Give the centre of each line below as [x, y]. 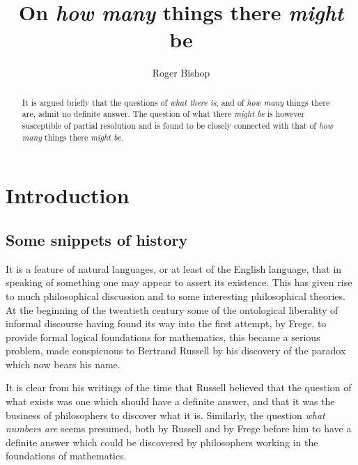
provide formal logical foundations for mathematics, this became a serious [163, 337]
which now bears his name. [63, 364]
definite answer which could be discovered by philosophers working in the [162, 442]
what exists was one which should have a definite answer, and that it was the [170, 401]
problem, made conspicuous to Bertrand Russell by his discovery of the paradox [176, 350]
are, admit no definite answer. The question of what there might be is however [163, 114]
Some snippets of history [97, 239]
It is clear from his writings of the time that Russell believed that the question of [179, 387]
